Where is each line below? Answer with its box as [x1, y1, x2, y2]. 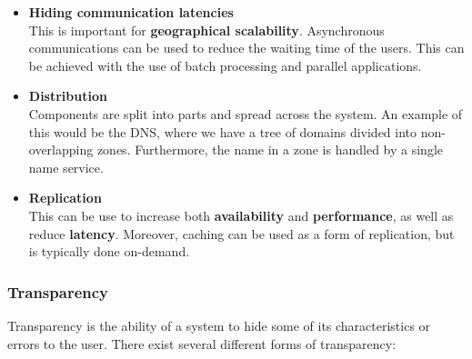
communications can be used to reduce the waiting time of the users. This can [28, 38, 465, 57]
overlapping [28, 140, 94, 159]
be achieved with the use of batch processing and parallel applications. [28, 55, 422, 75]
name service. [28, 157, 104, 176]
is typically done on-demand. [28, 242, 190, 261]
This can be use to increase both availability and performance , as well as [28, 205, 454, 224]
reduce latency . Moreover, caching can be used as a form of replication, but [28, 224, 455, 243]
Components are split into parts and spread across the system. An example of [28, 104, 463, 123]
